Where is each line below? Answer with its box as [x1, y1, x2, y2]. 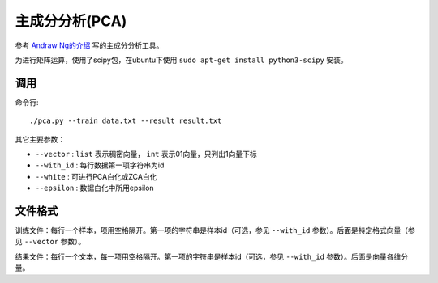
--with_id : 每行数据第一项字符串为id [35, 160, 165, 170]
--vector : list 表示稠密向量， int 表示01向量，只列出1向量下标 [35, 150, 257, 159]
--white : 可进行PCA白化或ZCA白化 [35, 171, 157, 181]
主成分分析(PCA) [15, 12, 127, 30]
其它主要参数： [15, 134, 65, 144]
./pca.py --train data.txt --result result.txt [29, 116, 222, 125]
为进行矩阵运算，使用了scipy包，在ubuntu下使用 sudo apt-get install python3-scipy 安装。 [15, 55, 348, 65]
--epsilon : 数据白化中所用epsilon [35, 183, 154, 193]
